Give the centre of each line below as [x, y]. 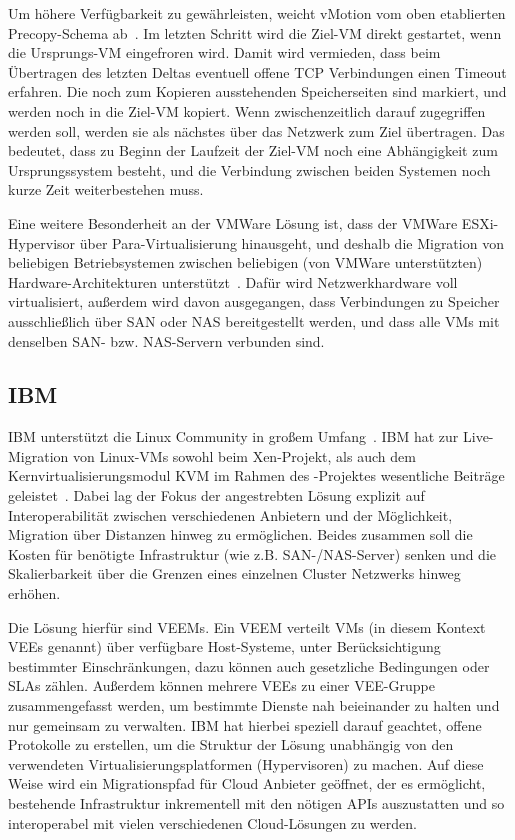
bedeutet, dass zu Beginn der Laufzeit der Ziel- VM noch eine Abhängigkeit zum [253, 150]
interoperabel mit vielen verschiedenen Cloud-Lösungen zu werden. [212, 822]
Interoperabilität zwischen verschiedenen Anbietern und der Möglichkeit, [230, 514]
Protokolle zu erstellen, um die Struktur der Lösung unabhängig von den [231, 744]
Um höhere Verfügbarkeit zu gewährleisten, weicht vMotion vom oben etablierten [257, 13]
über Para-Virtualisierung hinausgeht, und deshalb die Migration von [291, 242]
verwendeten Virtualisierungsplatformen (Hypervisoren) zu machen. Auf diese [246, 763]
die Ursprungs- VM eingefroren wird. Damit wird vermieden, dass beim [224, 52]
